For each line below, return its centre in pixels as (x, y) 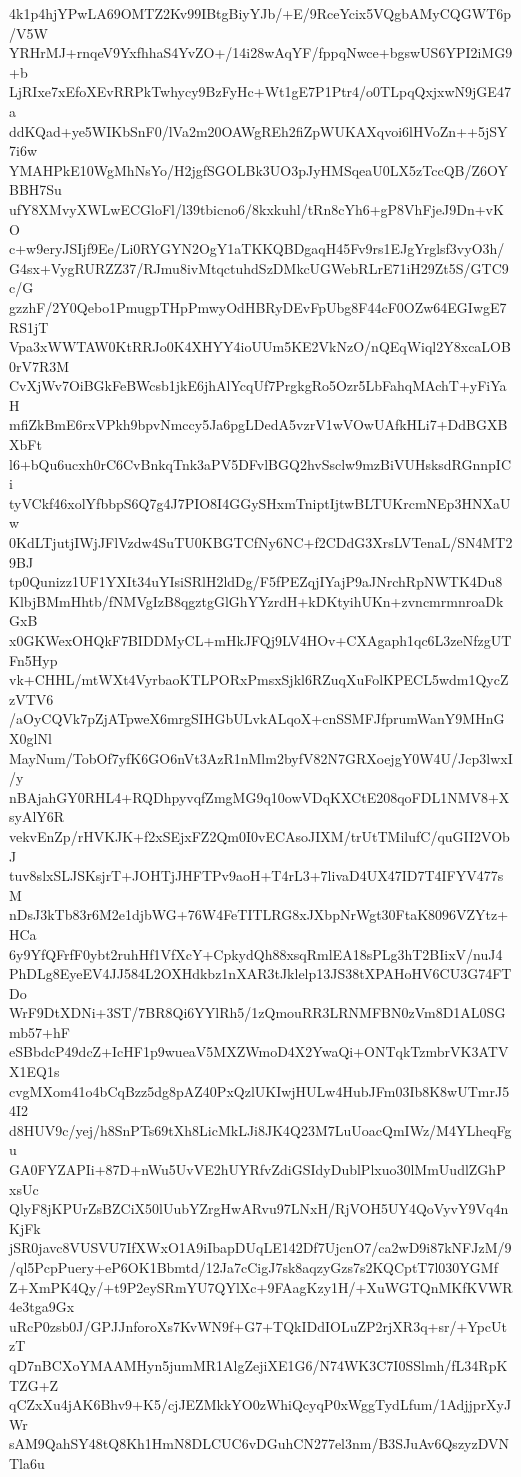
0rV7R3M (39, 365)
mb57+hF (39, 1031)
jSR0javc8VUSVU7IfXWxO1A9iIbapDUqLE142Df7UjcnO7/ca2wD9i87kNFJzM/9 (260, 1247)
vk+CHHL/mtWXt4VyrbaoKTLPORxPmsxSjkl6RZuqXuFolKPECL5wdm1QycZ (259, 679)
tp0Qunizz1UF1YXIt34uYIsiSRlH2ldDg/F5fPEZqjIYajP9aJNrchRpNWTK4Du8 (256, 581)
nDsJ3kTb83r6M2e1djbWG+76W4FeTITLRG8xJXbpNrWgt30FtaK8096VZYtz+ (259, 914)
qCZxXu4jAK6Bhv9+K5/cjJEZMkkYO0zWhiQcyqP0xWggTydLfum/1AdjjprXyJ (260, 1404)
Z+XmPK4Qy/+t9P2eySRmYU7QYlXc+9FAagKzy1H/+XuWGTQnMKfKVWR (261, 1286)
